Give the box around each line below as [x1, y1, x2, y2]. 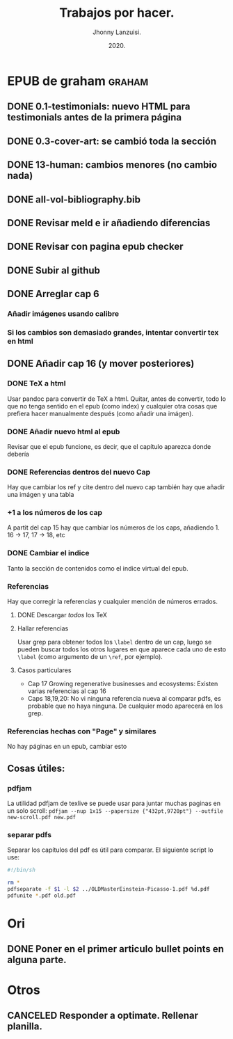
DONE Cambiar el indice [7, 548, 90, 558]
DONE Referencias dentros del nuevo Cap [7, 467, 151, 477]
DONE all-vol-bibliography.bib [7, 193, 141, 205]
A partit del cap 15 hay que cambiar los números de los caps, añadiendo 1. [7, 523, 220, 532]
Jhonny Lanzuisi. [93, 28, 141, 36]
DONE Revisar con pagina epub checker [7, 241, 184, 253]
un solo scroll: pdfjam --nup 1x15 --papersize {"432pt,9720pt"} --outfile [7, 807, 224, 815]
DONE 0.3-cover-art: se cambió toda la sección [7, 135, 217, 147]
